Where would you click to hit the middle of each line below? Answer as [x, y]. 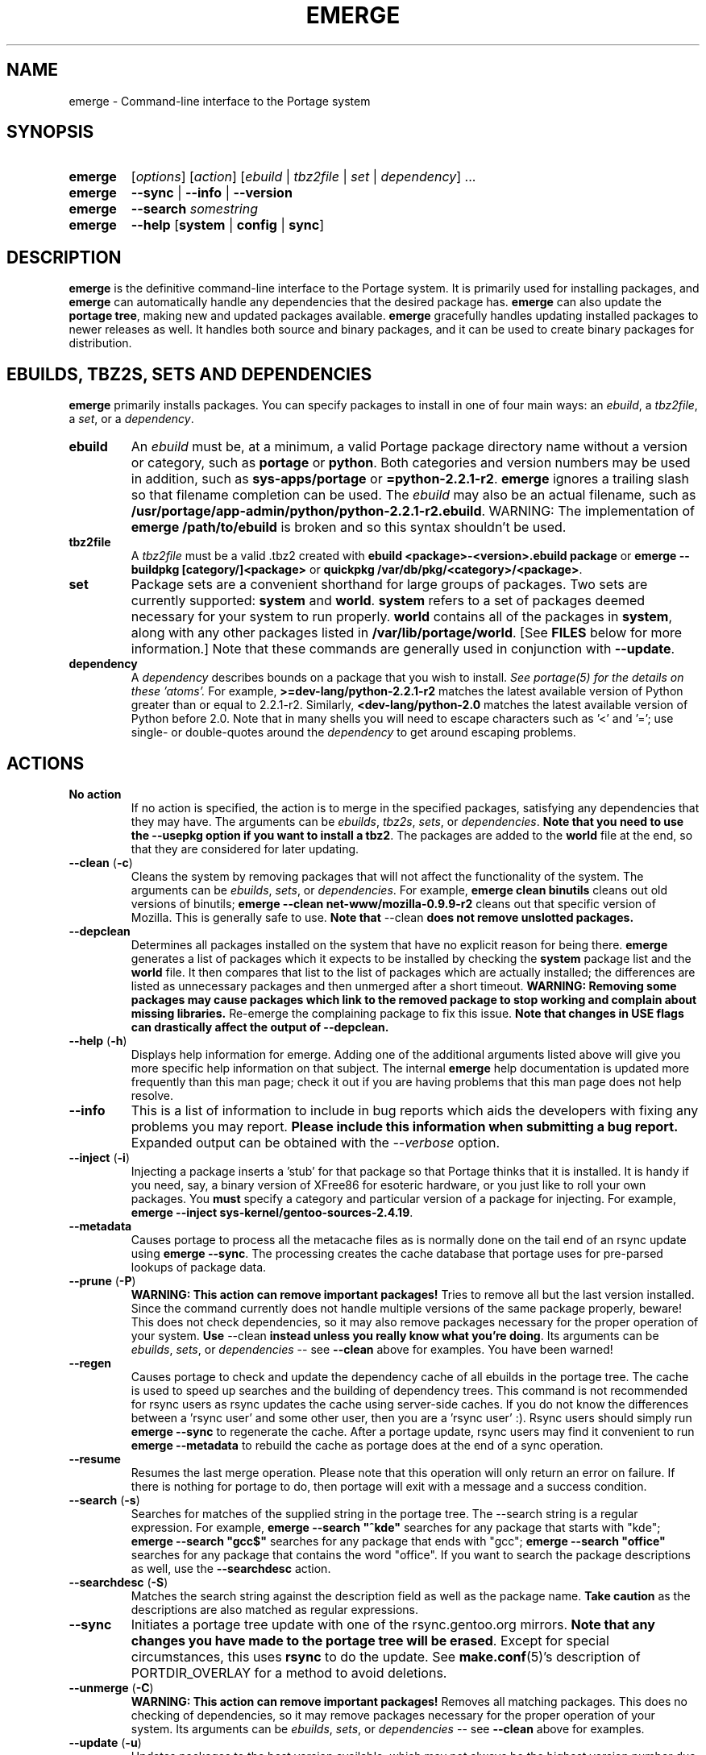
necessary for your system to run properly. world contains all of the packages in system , [401, 617]
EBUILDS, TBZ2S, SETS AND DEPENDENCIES [189, 374]
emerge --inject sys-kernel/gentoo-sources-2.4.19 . [272, 1212]
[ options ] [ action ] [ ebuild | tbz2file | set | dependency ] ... [303, 177]
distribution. [100, 343]
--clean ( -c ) [101, 862]
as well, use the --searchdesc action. [231, 1568]
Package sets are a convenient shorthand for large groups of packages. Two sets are [389, 585]
